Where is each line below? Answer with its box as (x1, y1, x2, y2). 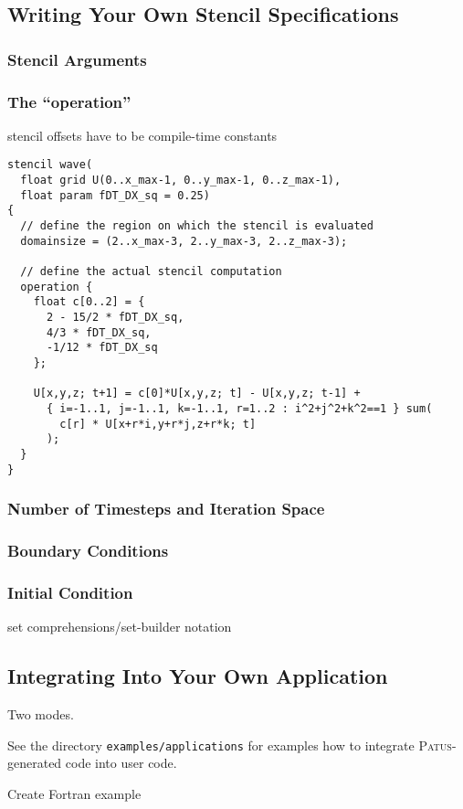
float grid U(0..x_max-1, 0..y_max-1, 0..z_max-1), (20, 174, 342, 187)
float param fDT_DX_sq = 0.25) (20, 188, 210, 202)
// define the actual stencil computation (20, 265, 282, 279)
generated (7, 753, 62, 772)
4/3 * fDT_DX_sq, (46, 325, 152, 339)
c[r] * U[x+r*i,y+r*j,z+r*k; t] (59, 417, 257, 431)
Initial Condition (7, 580, 133, 603)
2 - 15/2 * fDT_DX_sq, (46, 311, 184, 324)
